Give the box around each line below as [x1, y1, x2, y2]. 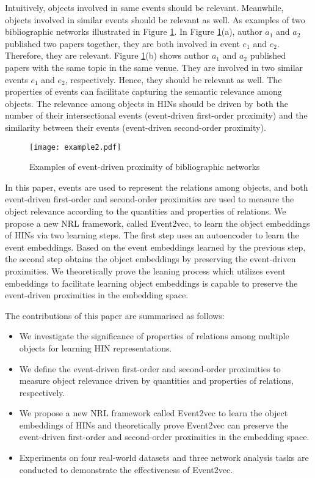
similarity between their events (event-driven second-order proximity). [5, 120, 266, 133]
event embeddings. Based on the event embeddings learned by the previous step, [5, 240, 306, 253]
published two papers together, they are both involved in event [5, 37, 240, 50]
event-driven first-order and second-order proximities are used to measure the [5, 193, 294, 205]
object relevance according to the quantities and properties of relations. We [5, 204, 286, 217]
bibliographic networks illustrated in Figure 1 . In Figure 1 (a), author [5, 25, 262, 38]
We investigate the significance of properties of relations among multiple [19, 329, 289, 342]
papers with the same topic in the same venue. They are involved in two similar [5, 61, 303, 73]
